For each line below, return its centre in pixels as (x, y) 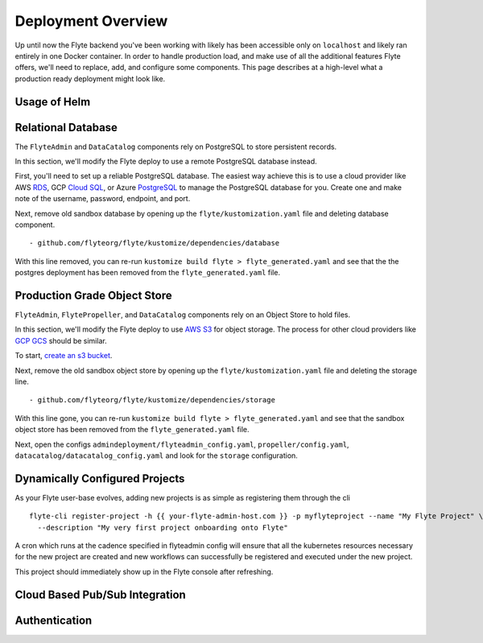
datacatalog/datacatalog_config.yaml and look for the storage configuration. (156, 455)
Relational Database (66, 128)
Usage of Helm (53, 102)
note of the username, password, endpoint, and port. (103, 199)
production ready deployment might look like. (90, 78)
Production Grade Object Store (93, 295)
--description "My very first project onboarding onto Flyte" (163, 528)
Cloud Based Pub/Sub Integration (101, 594)
